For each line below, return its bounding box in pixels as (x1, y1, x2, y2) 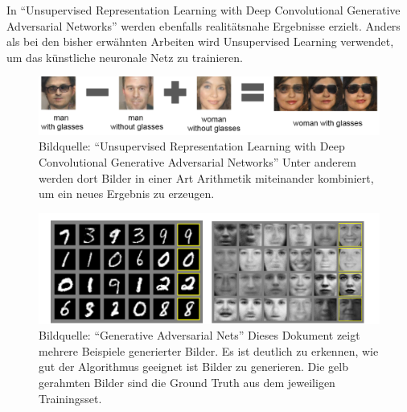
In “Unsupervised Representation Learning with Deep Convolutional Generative (6, 2, 401, 18)
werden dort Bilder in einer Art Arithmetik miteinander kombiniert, (39, 169, 374, 186)
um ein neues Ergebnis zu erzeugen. (39, 185, 215, 202)
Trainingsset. (39, 389, 102, 406)
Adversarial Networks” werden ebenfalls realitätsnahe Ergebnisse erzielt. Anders (6, 17, 401, 34)
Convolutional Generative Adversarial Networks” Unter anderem (39, 154, 356, 171)
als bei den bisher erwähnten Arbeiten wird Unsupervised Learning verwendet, (6, 33, 394, 50)
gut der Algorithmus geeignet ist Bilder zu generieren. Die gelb (39, 358, 348, 375)
